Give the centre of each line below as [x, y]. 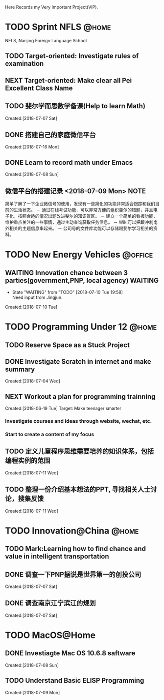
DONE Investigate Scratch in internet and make [78, 362]
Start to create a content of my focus [50, 435]
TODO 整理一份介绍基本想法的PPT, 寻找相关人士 [78, 489]
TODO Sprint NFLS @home [58, 27]
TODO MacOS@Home [50, 635]
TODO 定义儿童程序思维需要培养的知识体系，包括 [80, 452]
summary [20, 369]
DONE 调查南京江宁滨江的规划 [51, 603]
